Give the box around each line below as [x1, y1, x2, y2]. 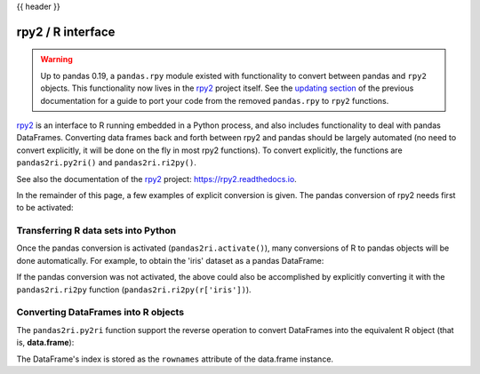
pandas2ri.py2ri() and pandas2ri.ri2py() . [16, 157, 197, 168]
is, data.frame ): [16, 338, 75, 348]
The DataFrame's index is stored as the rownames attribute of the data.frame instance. [16, 354, 333, 364]
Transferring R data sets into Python [16, 225, 177, 237]
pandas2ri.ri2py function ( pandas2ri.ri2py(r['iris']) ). [16, 284, 252, 295]
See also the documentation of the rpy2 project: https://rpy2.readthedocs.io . [16, 173, 297, 184]
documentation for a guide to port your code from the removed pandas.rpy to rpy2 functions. [40, 95, 389, 106]
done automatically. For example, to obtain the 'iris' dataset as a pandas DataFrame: [16, 255, 324, 266]
